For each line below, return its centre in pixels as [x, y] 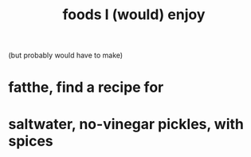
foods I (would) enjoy [134, 15]
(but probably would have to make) [66, 55]
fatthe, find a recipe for [86, 87]
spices [31, 141]
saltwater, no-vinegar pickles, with [126, 124]
